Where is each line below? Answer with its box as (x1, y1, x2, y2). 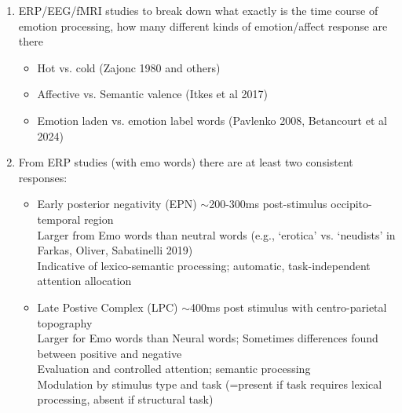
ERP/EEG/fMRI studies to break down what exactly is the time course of (18, 2, 378, 18)
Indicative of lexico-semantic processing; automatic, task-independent (37, 257, 371, 273)
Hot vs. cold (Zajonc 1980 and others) (37, 59, 221, 75)
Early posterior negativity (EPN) (37, 196, 197, 212)
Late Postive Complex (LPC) (37, 298, 178, 315)
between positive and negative (37, 345, 182, 361)
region (84, 210, 114, 227)
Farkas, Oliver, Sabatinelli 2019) (37, 242, 193, 258)
